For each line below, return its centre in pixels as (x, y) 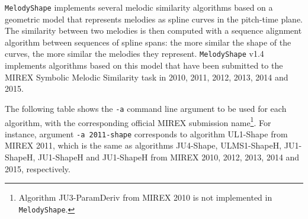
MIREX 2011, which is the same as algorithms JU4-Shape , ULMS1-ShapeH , (143, 145)
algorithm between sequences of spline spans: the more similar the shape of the (148, 42)
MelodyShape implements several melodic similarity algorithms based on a (139, 7)
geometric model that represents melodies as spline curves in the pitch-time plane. (154, 19)
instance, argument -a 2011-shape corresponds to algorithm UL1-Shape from (146, 133)
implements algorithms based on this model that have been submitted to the (144, 65)
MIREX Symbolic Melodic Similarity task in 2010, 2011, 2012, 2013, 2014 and (147, 77)
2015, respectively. (38, 168)
